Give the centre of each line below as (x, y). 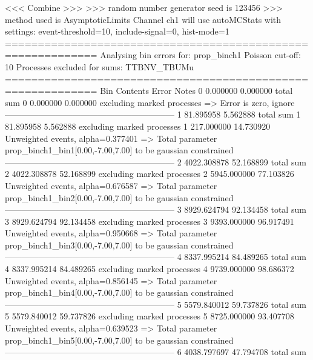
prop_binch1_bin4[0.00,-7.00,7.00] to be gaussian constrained (119, 292)
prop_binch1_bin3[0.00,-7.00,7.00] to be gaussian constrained (119, 245)
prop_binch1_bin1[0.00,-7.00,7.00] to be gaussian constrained (119, 150)
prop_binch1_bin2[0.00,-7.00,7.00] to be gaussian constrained (119, 197)
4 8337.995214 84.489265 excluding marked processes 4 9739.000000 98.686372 (150, 269)
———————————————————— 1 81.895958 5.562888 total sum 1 (153, 114)
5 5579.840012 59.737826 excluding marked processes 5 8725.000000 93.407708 (150, 316)
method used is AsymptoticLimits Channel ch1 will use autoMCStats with (143, 19)
